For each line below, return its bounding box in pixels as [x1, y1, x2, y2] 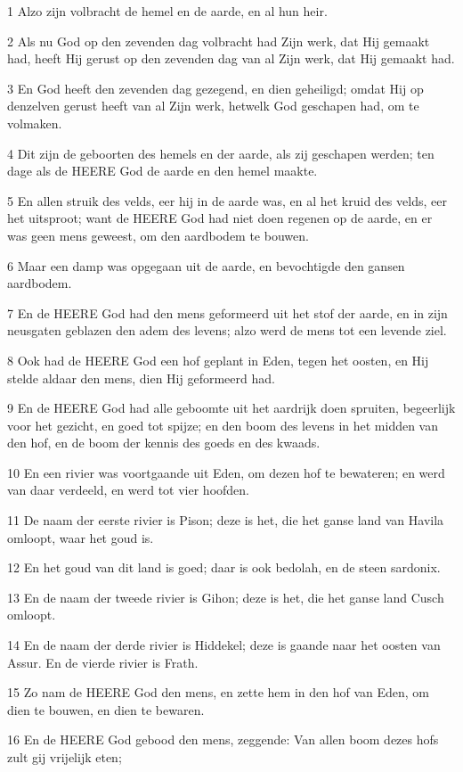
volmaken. [7, 113, 62, 132]
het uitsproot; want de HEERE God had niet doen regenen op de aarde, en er [7, 209, 433, 227]
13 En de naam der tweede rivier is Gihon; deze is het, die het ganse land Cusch [7, 587, 444, 606]
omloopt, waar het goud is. [7, 528, 154, 546]
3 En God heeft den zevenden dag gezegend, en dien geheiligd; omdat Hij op [7, 78, 424, 97]
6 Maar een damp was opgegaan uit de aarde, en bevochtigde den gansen [7, 256, 405, 275]
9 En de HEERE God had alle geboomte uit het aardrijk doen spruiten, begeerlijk [7, 398, 456, 417]
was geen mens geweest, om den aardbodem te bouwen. [7, 226, 309, 244]
